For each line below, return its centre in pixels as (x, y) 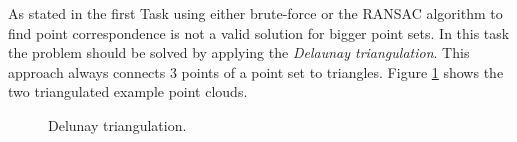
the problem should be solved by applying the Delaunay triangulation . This (239, 52)
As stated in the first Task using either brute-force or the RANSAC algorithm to (255, 13)
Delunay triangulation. (117, 124)
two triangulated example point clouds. (128, 91)
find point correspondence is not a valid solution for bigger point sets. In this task (259, 32)
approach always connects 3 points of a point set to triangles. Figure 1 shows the (256, 71)
